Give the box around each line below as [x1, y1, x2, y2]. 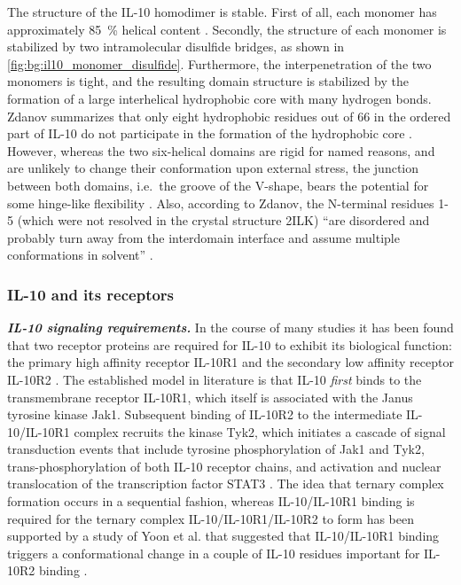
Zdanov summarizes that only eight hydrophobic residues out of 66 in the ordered [7, 106, 451, 125]
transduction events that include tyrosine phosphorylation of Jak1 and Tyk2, [7, 440, 425, 458]
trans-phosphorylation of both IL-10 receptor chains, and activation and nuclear [7, 456, 441, 475]
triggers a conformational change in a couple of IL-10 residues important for [7, 543, 420, 562]
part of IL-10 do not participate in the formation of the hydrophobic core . [7, 124, 413, 143]
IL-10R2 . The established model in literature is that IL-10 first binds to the [7, 370, 422, 388]
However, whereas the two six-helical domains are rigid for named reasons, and [7, 141, 435, 160]
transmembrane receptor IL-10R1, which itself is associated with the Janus [7, 387, 413, 406]
